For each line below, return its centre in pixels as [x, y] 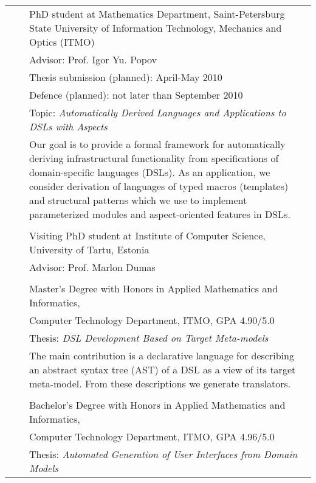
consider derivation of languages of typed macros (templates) [159, 186]
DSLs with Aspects [68, 126]
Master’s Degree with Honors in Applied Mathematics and [154, 288]
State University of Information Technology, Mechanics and [156, 28]
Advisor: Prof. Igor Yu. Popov [93, 59]
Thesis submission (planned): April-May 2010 [126, 77]
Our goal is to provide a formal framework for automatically [157, 144]
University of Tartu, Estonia [89, 249]
